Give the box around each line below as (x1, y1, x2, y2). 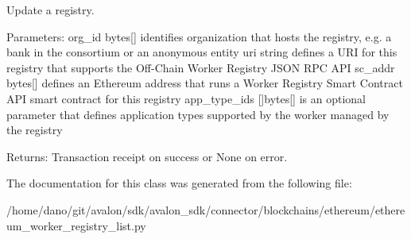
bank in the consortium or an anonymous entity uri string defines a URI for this (6, 44, 397, 60)
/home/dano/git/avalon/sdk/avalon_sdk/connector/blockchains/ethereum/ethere (6, 201, 405, 218)
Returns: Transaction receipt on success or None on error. (6, 148, 288, 164)
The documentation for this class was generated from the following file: (6, 175, 352, 191)
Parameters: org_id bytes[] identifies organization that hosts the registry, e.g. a (6, 28, 392, 44)
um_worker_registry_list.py (6, 217, 146, 233)
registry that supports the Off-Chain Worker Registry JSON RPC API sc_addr (6, 59, 395, 75)
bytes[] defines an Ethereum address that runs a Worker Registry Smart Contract (6, 75, 403, 91)
